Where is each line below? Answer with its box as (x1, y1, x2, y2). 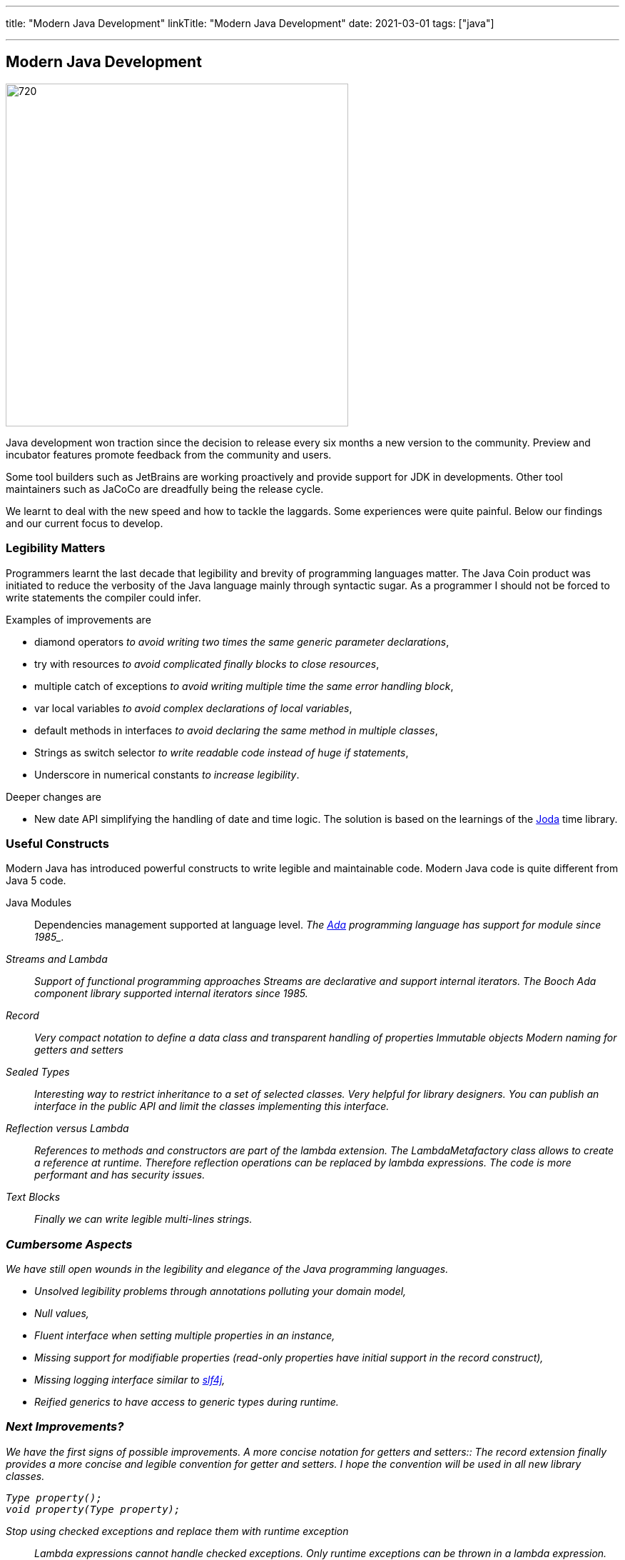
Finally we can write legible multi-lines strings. (34, 1213, 253, 1226)
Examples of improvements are (6, 613, 151, 626)
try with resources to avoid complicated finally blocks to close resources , (34, 657, 380, 670)
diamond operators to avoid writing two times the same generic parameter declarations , (34, 635, 449, 648)
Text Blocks (6, 1191, 61, 1204)
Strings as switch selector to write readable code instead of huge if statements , (34, 746, 409, 759)
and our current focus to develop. (6, 516, 163, 529)
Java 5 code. (6, 874, 66, 887)
